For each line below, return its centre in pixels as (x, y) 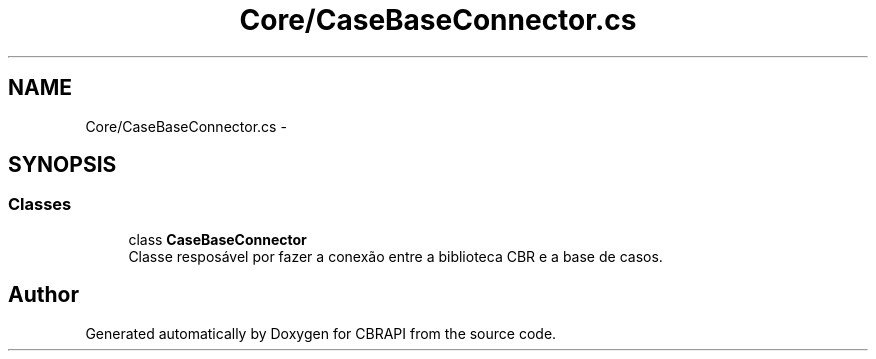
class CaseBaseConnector (217, 239)
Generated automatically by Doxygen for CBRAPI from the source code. (321, 333)
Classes (40, 204)
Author (43, 295)
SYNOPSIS (62, 165)
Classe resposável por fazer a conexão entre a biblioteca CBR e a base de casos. (395, 256)
